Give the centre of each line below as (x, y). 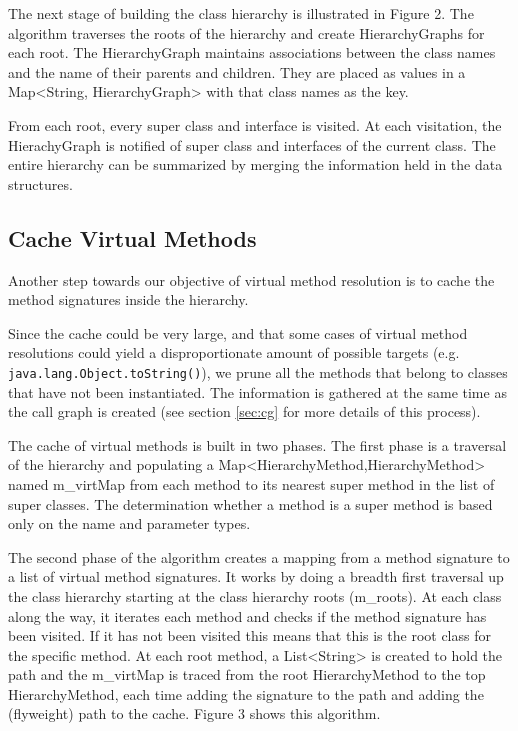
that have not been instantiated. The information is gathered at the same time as (257, 391)
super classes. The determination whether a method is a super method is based (250, 503)
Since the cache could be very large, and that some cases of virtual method (238, 332)
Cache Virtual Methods (132, 237)
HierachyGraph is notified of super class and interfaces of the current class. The (252, 144)
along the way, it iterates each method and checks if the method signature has (247, 615)
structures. (40, 183)
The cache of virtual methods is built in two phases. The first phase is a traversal (257, 444)
